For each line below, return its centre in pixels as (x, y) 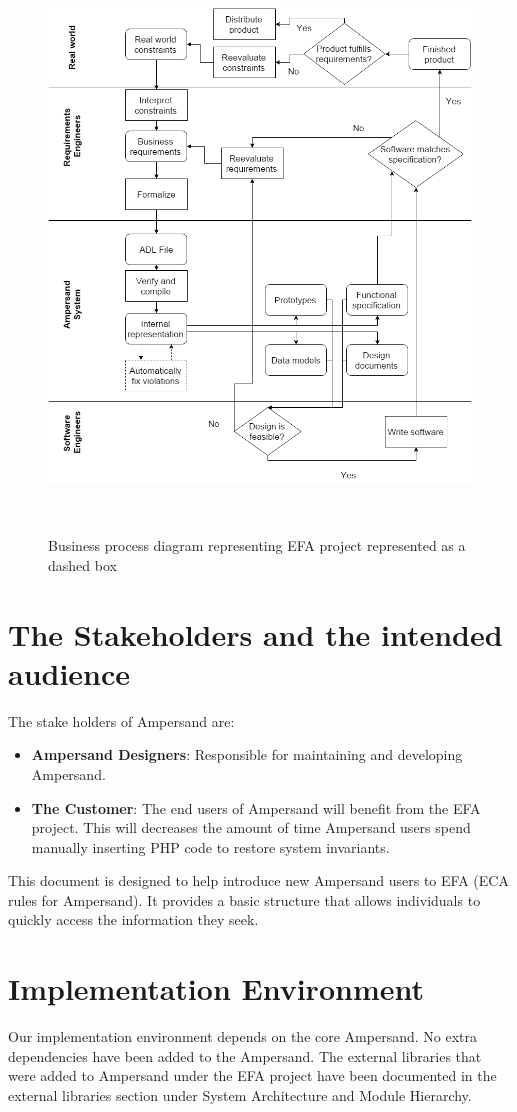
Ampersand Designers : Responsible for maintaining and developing (247, 754)
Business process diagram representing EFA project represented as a (257, 545)
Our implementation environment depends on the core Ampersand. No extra (242, 1036)
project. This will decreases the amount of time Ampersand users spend (251, 827)
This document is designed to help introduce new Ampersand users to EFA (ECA (258, 880)
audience (69, 672)
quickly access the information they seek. (133, 919)
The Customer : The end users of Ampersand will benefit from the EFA (256, 807)
